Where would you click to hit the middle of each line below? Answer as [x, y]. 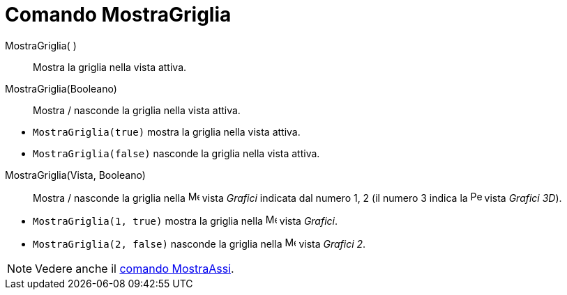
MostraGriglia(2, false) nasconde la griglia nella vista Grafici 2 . [199, 244]
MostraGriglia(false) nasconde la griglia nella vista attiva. [176, 153]
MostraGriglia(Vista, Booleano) [75, 175]
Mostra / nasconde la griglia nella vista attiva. [137, 110]
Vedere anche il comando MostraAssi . [135, 268]
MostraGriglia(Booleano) [61, 88]
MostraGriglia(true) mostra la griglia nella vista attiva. [167, 131]
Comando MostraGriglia [118, 15]
